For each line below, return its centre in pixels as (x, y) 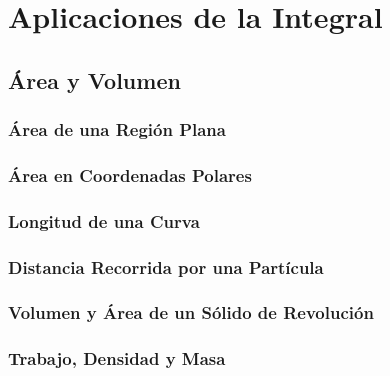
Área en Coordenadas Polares (130, 174)
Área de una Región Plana (117, 129)
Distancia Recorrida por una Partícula (166, 266)
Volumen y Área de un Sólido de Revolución (191, 312)
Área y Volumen (94, 79)
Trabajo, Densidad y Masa (117, 358)
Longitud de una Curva (104, 220)
